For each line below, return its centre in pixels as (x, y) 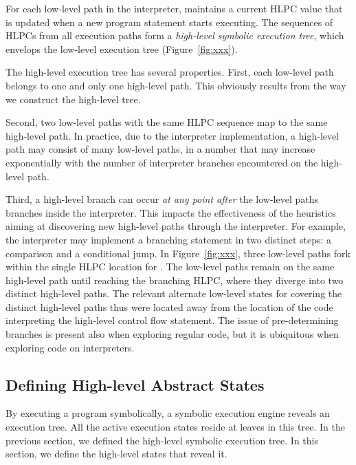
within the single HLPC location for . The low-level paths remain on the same (170, 267)
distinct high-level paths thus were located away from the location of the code (169, 306)
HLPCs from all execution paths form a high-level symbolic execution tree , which (175, 35)
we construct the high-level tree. (73, 99)
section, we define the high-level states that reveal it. (116, 454)
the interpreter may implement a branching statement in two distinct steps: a (169, 239)
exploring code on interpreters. (70, 347)
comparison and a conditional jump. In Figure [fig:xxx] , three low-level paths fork (178, 253)
